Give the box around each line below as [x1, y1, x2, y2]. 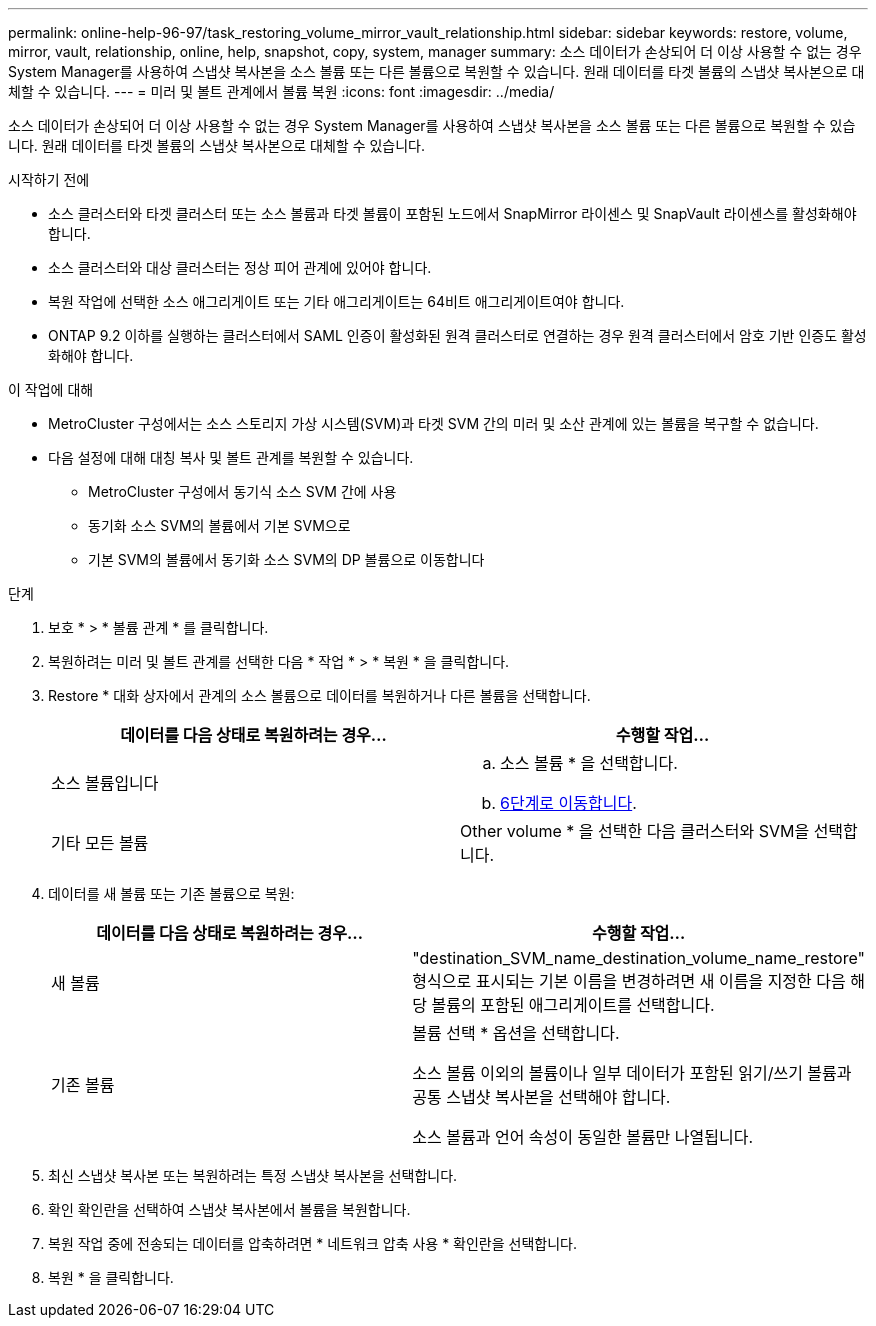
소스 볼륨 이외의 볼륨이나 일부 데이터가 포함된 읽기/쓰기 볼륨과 [412, 1063, 852, 1083]
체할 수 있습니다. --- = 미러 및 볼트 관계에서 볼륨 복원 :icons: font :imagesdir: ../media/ [8, 83, 555, 100]
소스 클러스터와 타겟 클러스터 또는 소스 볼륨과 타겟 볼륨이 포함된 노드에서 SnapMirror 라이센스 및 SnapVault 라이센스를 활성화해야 [48, 205, 857, 222]
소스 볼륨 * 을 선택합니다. [500, 753, 678, 773]
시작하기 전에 [8, 171, 90, 188]
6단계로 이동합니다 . [500, 793, 637, 813]
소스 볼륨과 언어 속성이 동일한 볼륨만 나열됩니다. [412, 1127, 754, 1147]
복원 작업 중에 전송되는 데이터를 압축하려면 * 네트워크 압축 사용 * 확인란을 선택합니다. [48, 1235, 577, 1252]
